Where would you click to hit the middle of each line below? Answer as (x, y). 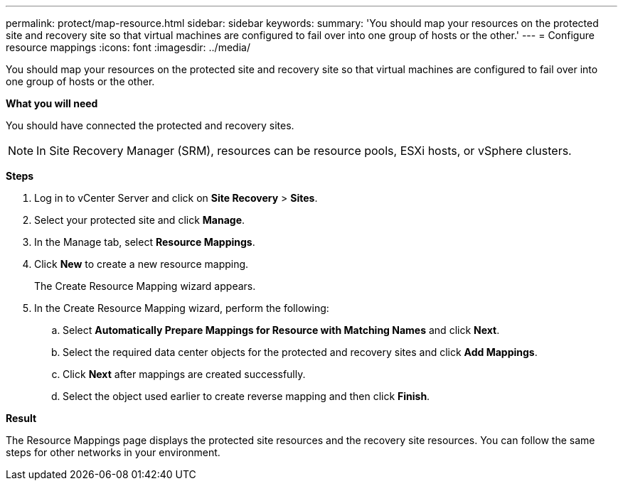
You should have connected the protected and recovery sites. (150, 125)
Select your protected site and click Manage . (140, 220)
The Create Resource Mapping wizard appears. (145, 286)
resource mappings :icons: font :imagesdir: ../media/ (128, 47)
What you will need (52, 103)
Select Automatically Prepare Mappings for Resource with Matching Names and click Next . (281, 330)
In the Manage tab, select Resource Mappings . (145, 242)
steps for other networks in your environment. (113, 452)
